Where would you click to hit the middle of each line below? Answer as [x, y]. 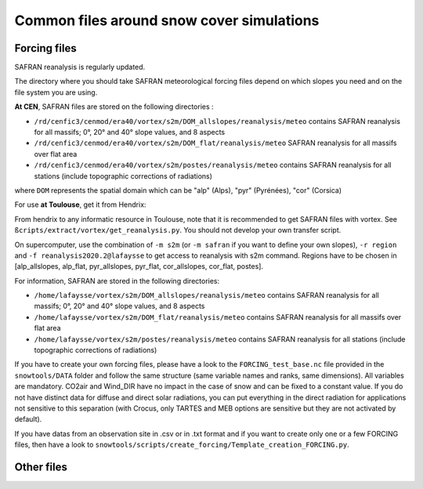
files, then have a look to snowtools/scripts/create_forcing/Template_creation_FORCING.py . [182, 445]
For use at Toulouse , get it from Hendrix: [80, 205]
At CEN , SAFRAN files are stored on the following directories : [114, 107]
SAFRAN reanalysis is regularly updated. [80, 67]
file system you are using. [56, 92]
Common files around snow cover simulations [167, 20]
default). [28, 419]
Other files [41, 467]
